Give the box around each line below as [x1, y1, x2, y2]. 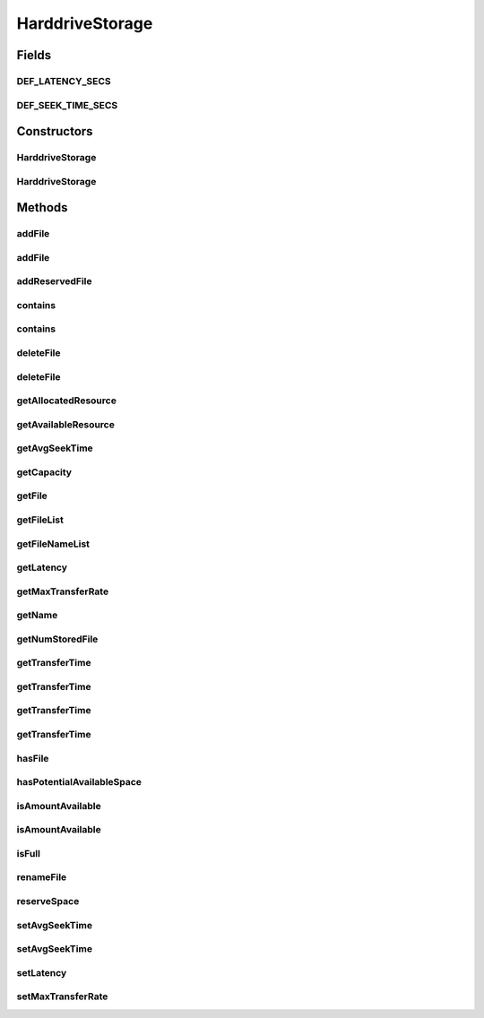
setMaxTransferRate [16, 990, 108, 1003]
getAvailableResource [16, 418, 116, 430]
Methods [16, 200, 68, 215]
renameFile [16, 871, 67, 884]
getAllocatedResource [16, 394, 117, 407]
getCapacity [16, 466, 72, 479]
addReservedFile [16, 275, 93, 288]
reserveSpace [16, 894, 80, 907]
